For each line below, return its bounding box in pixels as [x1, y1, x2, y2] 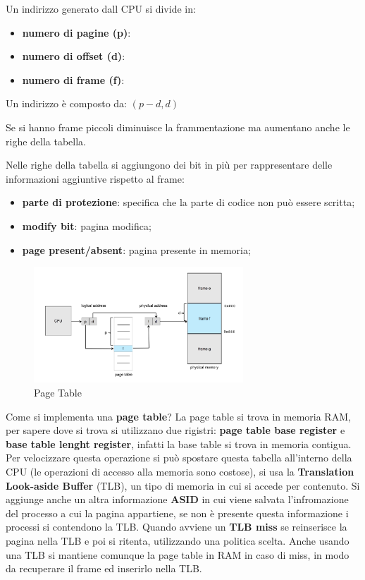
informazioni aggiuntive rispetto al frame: [6, 171, 185, 186]
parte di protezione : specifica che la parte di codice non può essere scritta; [22, 195, 355, 210]
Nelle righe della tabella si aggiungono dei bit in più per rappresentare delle [6, 157, 333, 172]
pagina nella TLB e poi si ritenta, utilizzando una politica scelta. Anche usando [6, 533, 349, 548]
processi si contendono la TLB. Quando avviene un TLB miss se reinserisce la [6, 519, 347, 534]
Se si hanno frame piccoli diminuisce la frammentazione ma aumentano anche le [6, 119, 350, 134]
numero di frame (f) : [22, 72, 125, 87]
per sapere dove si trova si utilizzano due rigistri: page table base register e [6, 423, 345, 437]
